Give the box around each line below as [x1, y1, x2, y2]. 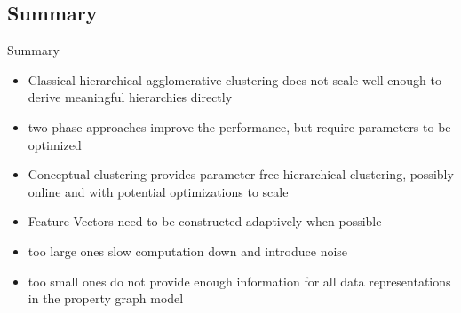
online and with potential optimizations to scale [28, 182, 289, 200]
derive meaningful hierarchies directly [28, 88, 233, 106]
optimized [28, 135, 82, 153]
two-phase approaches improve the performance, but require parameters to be [28, 117, 451, 136]
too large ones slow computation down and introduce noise [28, 241, 348, 260]
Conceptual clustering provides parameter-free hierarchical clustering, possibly [28, 165, 454, 184]
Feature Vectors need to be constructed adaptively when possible [28, 212, 382, 231]
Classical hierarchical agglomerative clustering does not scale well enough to [28, 70, 442, 89]
